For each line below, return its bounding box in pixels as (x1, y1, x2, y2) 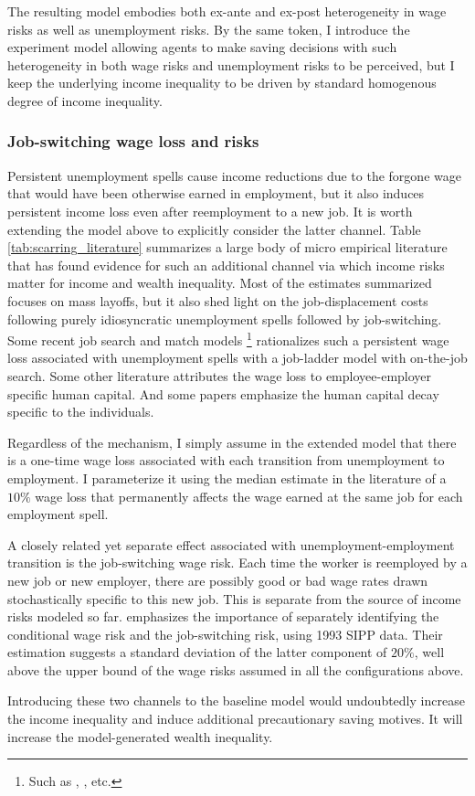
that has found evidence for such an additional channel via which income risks (7, 255, 445, 274)
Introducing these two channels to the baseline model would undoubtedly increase (7, 691, 465, 710)
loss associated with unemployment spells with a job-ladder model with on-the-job (7, 348, 468, 367)
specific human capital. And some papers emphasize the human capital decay (7, 384, 439, 403)
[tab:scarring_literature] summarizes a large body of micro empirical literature (7, 238, 448, 257)
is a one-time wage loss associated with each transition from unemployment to (7, 451, 445, 470)
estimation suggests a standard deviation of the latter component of (7, 642, 387, 662)
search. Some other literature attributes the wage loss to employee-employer (7, 366, 432, 385)
